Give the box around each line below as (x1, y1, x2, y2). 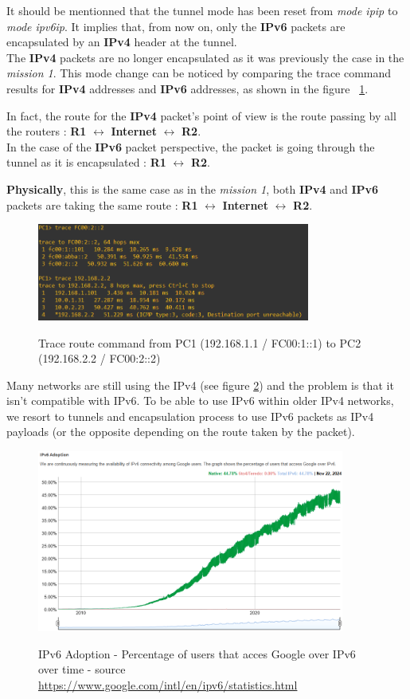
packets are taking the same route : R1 (6, 196, 198, 213)
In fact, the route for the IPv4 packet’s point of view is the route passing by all (6, 107, 396, 124)
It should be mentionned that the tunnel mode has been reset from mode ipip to (6, 2, 398, 18)
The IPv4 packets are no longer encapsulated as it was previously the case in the (6, 49, 404, 65)
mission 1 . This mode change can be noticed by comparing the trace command (6, 65, 392, 81)
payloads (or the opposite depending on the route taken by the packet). (6, 423, 355, 440)
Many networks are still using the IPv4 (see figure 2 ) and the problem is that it (6, 376, 394, 393)
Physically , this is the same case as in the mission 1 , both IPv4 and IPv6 (6, 180, 379, 197)
